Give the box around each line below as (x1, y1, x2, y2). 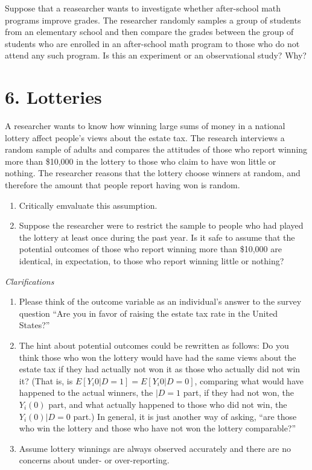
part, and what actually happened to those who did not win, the (48, 398, 287, 410)
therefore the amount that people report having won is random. (5, 179, 240, 191)
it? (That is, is (19, 374, 73, 387)
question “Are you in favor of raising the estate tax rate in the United (19, 306, 278, 319)
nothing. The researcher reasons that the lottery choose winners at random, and (5, 167, 301, 179)
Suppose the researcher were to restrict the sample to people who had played (19, 219, 304, 232)
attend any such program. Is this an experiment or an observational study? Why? (5, 49, 307, 62)
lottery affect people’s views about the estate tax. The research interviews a (5, 131, 285, 144)
